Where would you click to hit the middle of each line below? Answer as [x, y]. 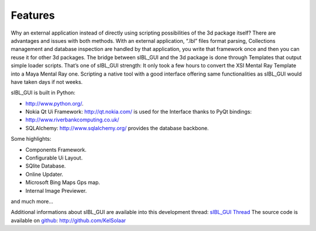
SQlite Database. [46, 166]
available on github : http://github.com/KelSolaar [68, 220]
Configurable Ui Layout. [54, 158]
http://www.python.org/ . [54, 103]
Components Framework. [56, 150]
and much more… [32, 201]
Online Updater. [44, 174]
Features [33, 15]
